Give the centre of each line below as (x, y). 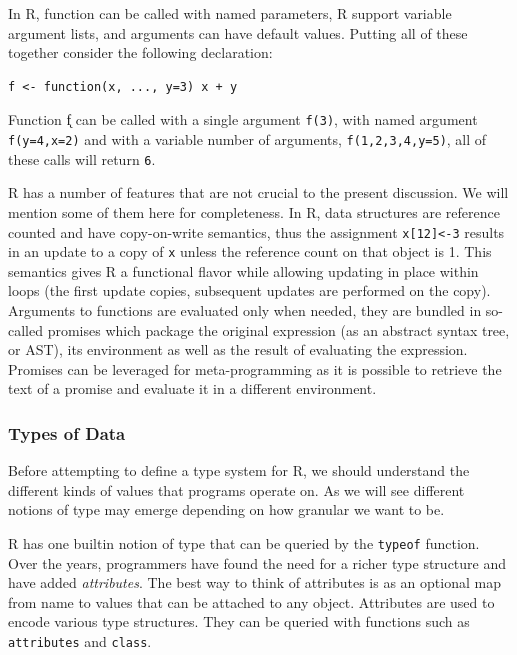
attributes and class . (80, 641)
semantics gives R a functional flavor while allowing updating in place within (243, 270)
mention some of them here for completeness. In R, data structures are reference (254, 211)
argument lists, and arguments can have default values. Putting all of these (238, 32)
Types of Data (67, 432)
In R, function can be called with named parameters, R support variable (230, 13)
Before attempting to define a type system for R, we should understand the (239, 470)
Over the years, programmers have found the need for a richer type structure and (257, 562)
